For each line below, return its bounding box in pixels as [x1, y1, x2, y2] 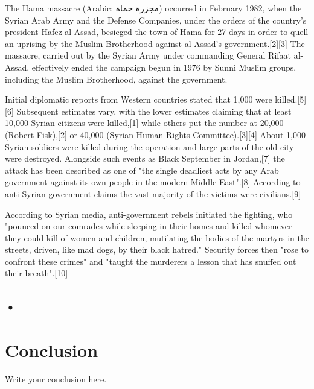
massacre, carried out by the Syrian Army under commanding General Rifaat [5, 49, 292, 62]
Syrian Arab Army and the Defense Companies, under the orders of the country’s [5, 13, 307, 26]
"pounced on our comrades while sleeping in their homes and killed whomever [5, 220, 292, 232]
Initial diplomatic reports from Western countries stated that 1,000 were [5, 93, 272, 106]
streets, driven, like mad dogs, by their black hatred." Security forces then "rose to [5, 243, 309, 256]
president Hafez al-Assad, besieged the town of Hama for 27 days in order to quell [5, 25, 309, 38]
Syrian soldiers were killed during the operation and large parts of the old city [5, 140, 294, 153]
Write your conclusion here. [5, 372, 107, 385]
